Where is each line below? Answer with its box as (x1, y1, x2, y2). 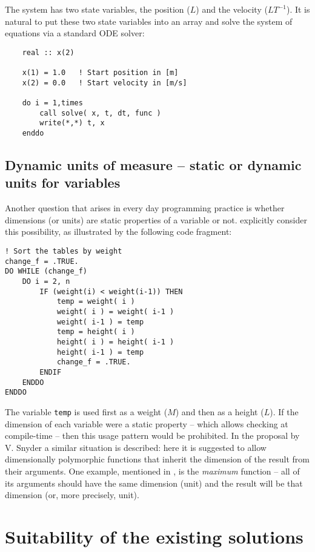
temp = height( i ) (56, 327, 135, 337)
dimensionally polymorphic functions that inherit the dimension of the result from (5, 453, 310, 465)
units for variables (5, 173, 121, 192)
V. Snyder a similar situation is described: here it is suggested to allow (5, 441, 267, 453)
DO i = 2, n (22, 277, 70, 286)
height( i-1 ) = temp (56, 347, 144, 356)
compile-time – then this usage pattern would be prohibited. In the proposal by (5, 429, 300, 442)
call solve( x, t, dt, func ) (39, 108, 161, 117)
